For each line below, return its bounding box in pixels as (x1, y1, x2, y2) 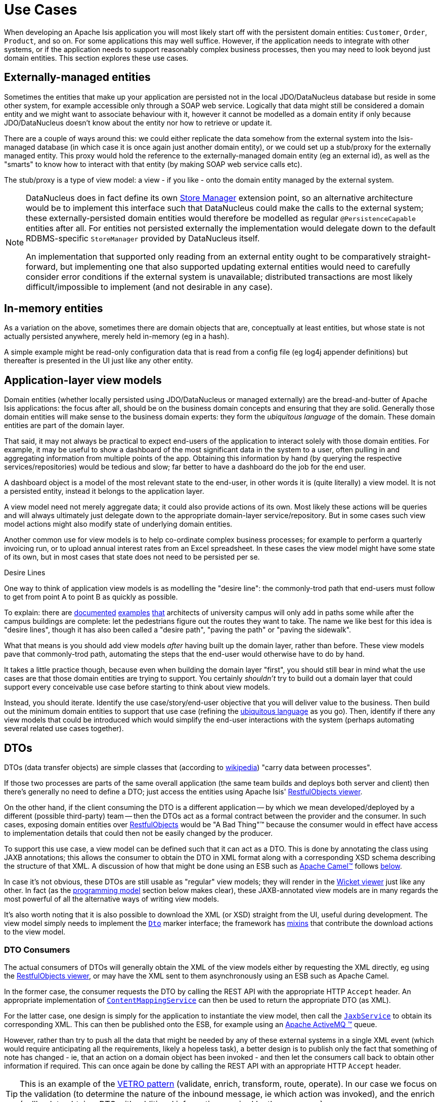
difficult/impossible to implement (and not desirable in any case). (26, 281, 273, 292)
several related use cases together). (4, 724, 124, 733)
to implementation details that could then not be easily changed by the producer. (4, 829, 273, 838)
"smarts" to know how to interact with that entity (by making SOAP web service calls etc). (4, 159, 302, 168)
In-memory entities (4, 302, 103, 315)
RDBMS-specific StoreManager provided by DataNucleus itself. (26, 233, 260, 243)
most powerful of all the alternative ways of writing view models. (4, 895, 219, 904)
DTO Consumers (4, 944, 70, 955)
